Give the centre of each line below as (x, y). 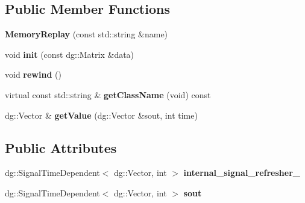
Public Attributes (61, 147)
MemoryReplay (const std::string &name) (86, 34)
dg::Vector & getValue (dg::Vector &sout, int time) (101, 115)
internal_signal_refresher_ (242, 173)
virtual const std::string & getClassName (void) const (108, 94)
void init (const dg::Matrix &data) (70, 54)
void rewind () (33, 74)
